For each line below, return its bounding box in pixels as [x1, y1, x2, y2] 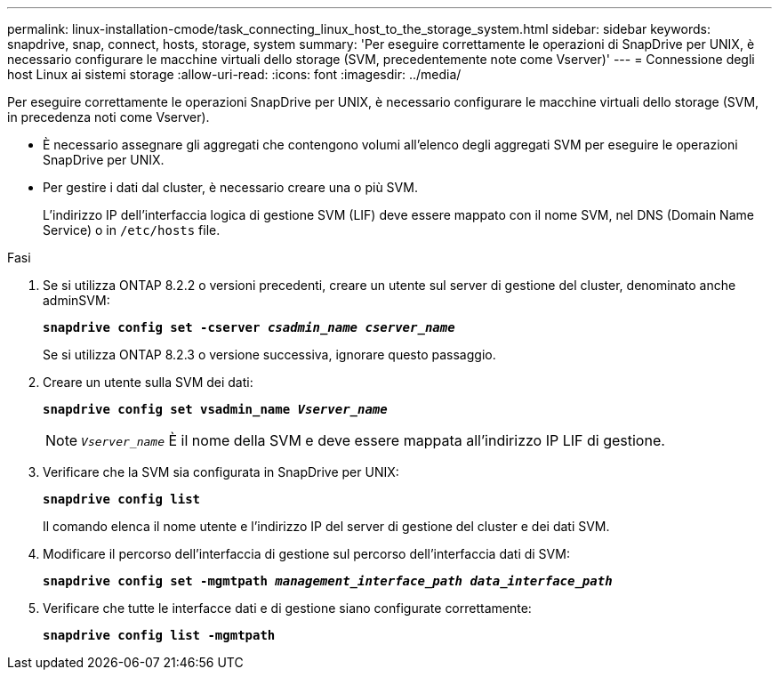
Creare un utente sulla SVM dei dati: [43, 375, 253, 390]
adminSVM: [43, 293, 110, 308]
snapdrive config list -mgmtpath [43, 628, 276, 642]
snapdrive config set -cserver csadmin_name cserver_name [43, 320, 455, 334]
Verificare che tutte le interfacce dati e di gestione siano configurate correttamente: [43, 600, 532, 616]
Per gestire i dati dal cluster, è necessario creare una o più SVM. [43, 180, 418, 195]
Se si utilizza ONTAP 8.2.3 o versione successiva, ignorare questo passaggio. [43, 347, 496, 362]
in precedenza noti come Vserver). [7, 109, 210, 125]
